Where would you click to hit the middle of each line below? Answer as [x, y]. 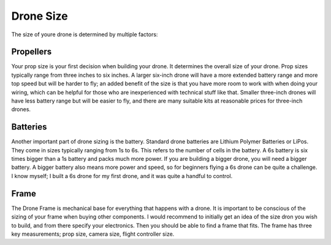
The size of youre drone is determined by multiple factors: [85, 34]
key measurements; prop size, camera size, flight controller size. [93, 234]
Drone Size [40, 16]
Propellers [32, 52]
